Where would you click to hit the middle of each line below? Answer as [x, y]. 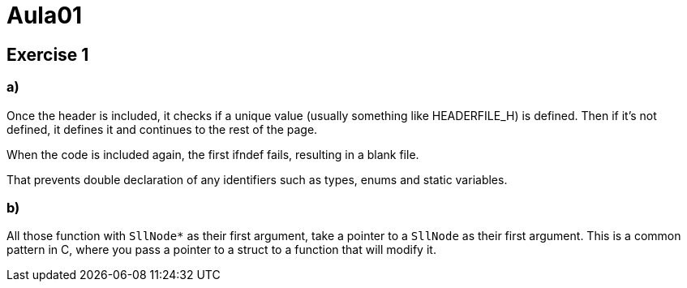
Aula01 [45, 15]
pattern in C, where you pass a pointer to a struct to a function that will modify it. [221, 250]
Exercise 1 [48, 54]
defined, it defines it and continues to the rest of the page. [162, 129]
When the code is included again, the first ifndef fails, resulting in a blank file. [213, 154]
